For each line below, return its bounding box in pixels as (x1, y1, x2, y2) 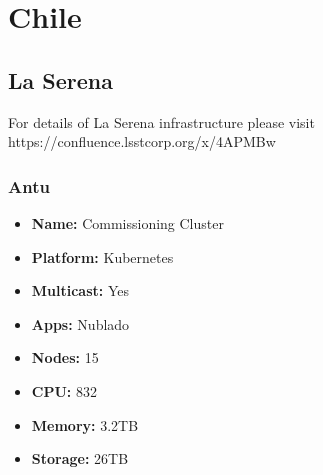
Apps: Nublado (31, 313, 130, 334)
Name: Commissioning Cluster (31, 212, 224, 233)
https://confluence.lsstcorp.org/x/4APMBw (8, 131, 276, 152)
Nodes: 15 (31, 347, 99, 368)
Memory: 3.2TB (31, 414, 139, 435)
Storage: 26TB (31, 448, 129, 469)
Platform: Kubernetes (31, 246, 174, 267)
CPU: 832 (31, 380, 97, 401)
